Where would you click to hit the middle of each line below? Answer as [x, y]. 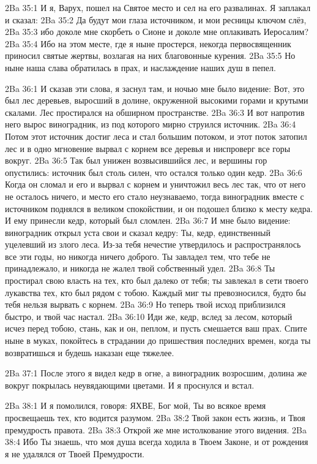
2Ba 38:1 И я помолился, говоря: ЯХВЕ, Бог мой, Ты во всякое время [136, 405]
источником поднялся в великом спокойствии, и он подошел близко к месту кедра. [159, 208]
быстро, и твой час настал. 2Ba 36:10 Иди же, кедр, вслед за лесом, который [149, 316]
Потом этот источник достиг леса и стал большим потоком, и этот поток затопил [156, 136]
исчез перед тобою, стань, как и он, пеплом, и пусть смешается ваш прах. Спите [156, 328]
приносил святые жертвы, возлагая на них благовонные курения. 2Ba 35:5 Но [150, 55]
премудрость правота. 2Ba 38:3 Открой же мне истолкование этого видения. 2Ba [156, 429]
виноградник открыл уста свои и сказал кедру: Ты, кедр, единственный [138, 232]
